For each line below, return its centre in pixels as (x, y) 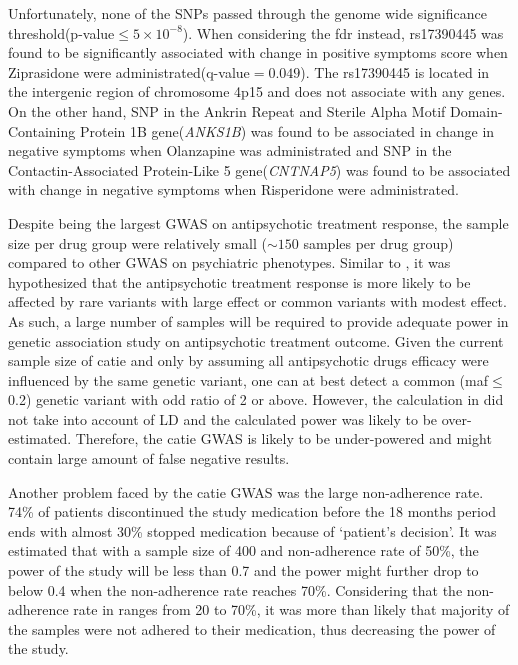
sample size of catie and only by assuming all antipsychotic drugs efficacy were (248, 360)
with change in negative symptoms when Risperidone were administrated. (233, 189)
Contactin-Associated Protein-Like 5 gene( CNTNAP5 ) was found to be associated (259, 169)
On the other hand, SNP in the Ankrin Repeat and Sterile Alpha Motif (227, 110)
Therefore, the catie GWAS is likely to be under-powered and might (283, 438)
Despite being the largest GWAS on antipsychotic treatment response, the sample (258, 222)
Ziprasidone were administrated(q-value (129, 71)
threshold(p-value (61, 32)
